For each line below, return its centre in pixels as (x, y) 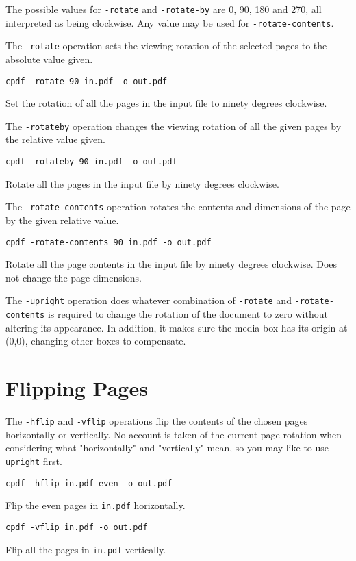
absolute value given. (49, 59)
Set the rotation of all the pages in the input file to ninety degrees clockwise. (166, 103)
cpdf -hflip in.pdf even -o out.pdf (89, 483)
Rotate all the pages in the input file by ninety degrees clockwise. (142, 183)
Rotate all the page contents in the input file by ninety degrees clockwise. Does (171, 264)
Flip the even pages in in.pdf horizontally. (96, 505)
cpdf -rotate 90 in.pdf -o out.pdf (87, 81)
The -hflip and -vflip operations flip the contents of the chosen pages (157, 421)
